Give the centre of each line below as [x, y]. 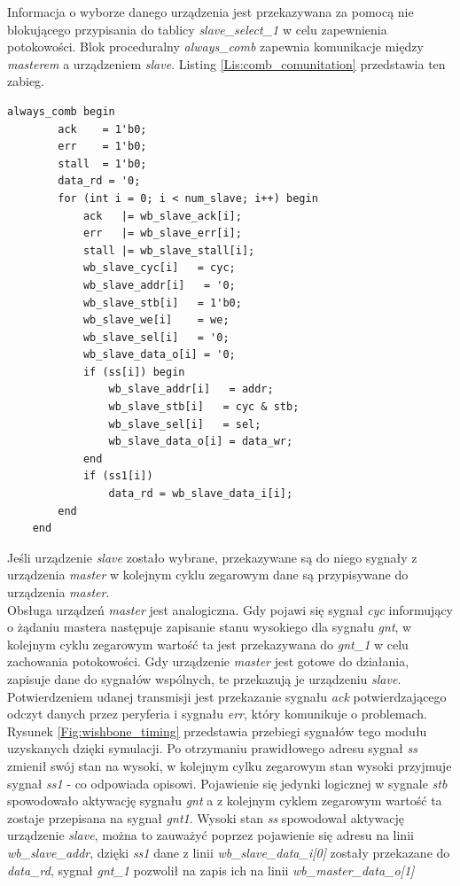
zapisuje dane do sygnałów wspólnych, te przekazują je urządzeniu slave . [204, 678]
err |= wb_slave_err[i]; [162, 233]
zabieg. [26, 81]
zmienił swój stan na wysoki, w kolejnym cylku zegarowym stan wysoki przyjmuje [230, 765]
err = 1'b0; [102, 147]
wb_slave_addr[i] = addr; [191, 389]
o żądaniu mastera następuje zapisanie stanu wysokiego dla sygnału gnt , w [210, 627]
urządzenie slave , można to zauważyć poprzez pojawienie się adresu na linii [211, 835]
